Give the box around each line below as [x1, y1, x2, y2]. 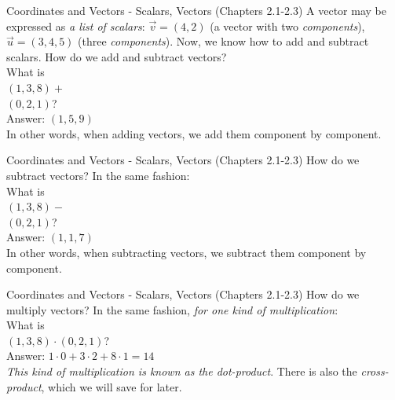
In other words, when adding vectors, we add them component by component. [6, 125, 382, 141]
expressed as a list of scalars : [6, 17, 145, 34]
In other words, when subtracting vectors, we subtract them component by [6, 244, 367, 260]
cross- [360, 363, 389, 380]
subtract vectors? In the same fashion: [6, 167, 190, 183]
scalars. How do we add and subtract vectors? [6, 48, 227, 64]
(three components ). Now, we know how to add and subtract [78, 33, 369, 50]
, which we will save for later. [41, 378, 182, 394]
